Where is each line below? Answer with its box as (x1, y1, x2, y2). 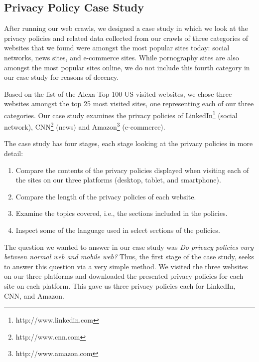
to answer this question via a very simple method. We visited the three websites (4, 261, 248, 271)
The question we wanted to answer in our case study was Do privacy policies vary (4, 241, 254, 252)
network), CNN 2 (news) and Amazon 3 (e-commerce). (4, 120, 165, 132)
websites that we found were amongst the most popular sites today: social (4, 42, 230, 53)
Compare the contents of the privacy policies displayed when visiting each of (15, 165, 249, 175)
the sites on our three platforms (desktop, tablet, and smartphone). (15, 175, 221, 185)
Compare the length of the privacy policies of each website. (15, 191, 196, 201)
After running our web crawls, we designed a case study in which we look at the (4, 23, 248, 33)
